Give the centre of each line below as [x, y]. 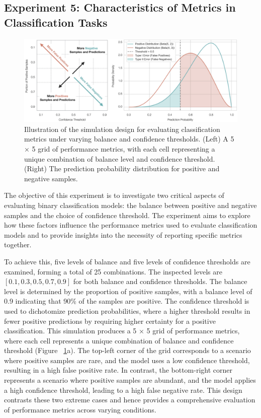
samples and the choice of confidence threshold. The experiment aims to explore [127, 215]
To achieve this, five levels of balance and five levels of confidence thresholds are [127, 261]
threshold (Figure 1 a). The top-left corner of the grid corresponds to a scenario [127, 350]
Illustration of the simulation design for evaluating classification [122, 129]
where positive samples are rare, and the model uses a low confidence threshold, [127, 360]
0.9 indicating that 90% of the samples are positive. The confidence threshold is [127, 301]
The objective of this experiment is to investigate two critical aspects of [114, 195]
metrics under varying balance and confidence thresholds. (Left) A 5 [129, 139]
